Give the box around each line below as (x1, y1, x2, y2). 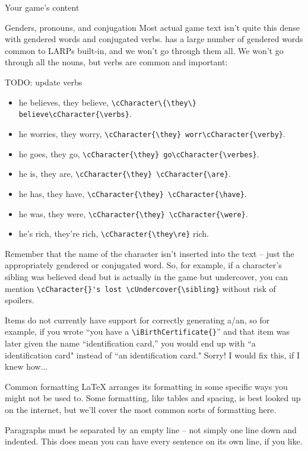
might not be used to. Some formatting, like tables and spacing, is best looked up (5, 392, 301, 404)
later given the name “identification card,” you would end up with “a (5, 337, 256, 350)
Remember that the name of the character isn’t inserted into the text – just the (5, 247, 294, 259)
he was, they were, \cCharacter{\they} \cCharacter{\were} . (18, 207, 248, 220)
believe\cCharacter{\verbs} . (18, 107, 132, 120)
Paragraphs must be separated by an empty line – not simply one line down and (5, 423, 297, 436)
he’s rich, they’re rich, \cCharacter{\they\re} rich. (18, 227, 209, 240)
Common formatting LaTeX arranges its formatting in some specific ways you (5, 380, 288, 392)
